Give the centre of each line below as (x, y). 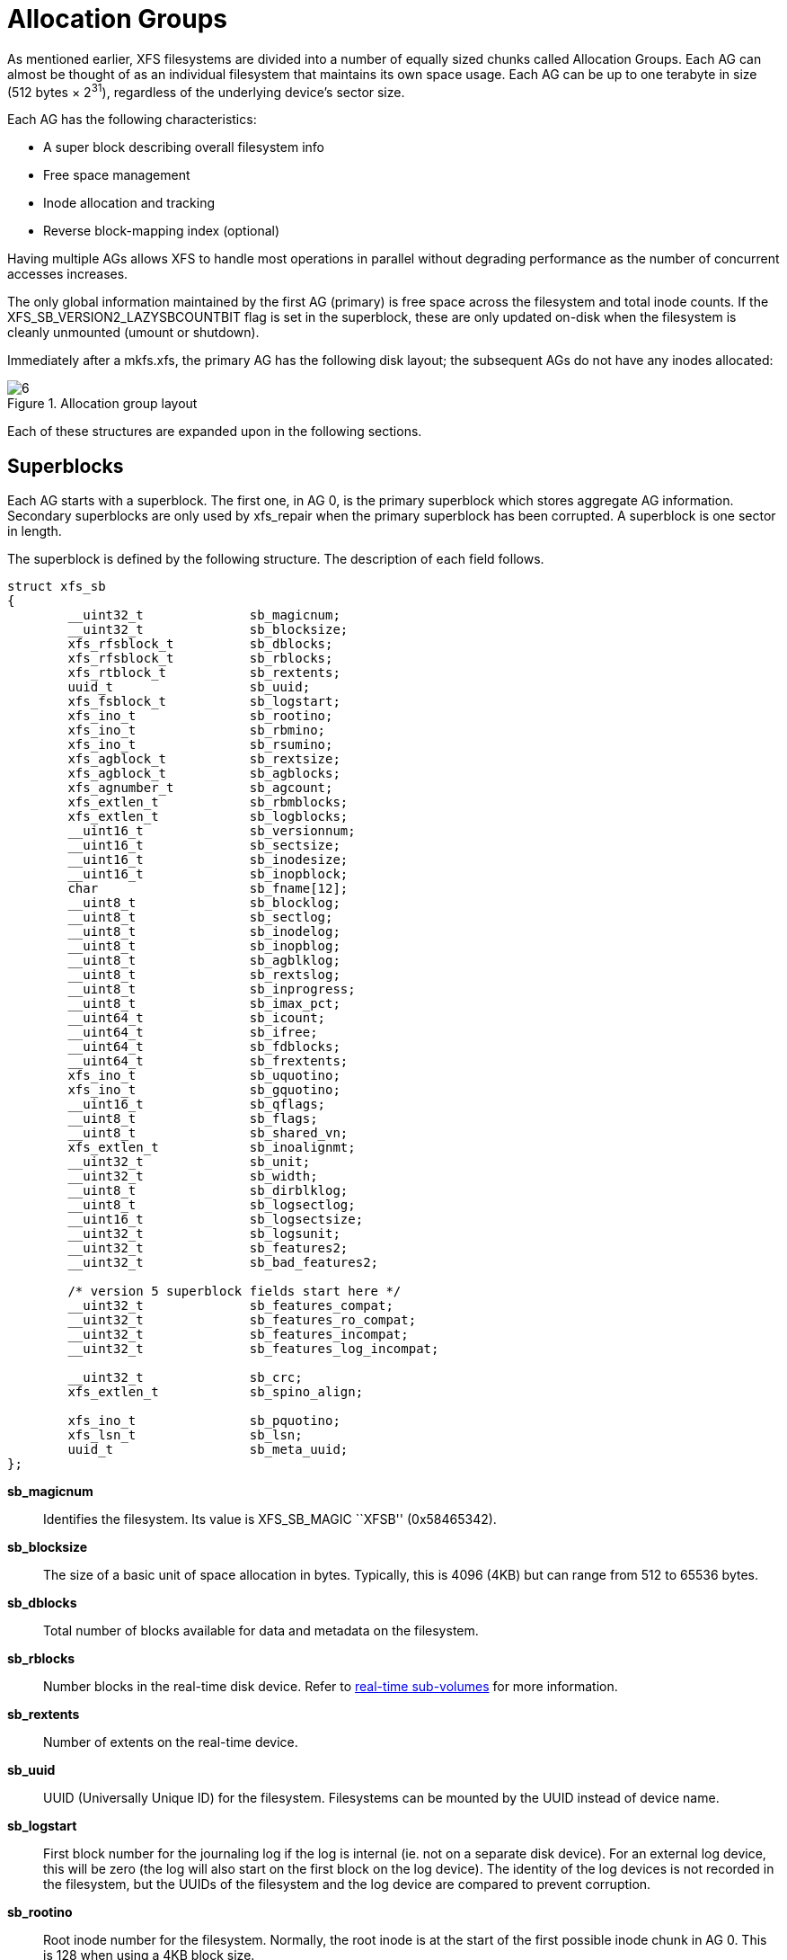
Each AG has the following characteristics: (132, 120)
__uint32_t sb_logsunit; (204, 1234)
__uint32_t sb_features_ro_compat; (242, 1320)
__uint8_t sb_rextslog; (204, 975)
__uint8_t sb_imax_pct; (204, 1004)
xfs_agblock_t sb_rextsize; (204, 759)
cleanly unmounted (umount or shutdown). (133, 333)
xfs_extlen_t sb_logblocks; (208, 817)
